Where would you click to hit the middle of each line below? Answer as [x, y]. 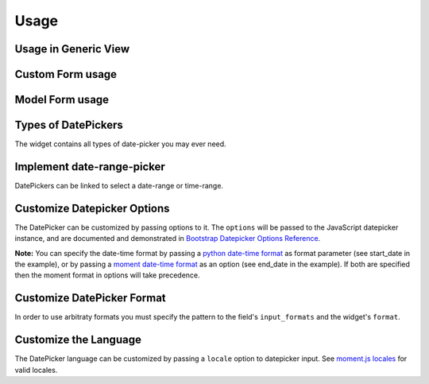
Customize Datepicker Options [92, 208]
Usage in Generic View [72, 49]
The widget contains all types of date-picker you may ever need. [120, 144]
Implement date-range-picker [90, 167]
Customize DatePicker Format [90, 298]
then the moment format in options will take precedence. [107, 275]
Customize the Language [78, 340]
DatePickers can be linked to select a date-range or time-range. [119, 186]
